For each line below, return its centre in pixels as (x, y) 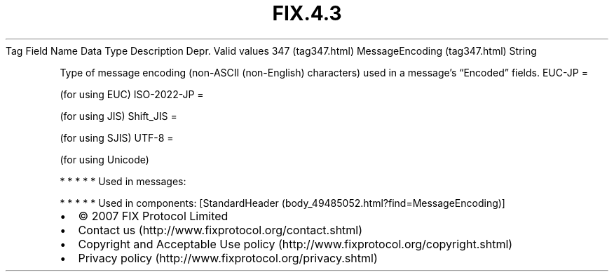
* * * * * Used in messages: (123, 181)
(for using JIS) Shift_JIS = (118, 116)
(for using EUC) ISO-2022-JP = (132, 94)
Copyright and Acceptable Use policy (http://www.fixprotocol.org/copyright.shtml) (295, 244)
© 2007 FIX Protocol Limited (153, 216)
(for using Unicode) (104, 159)
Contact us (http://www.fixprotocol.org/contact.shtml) (220, 230)
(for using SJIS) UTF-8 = (117, 137)
